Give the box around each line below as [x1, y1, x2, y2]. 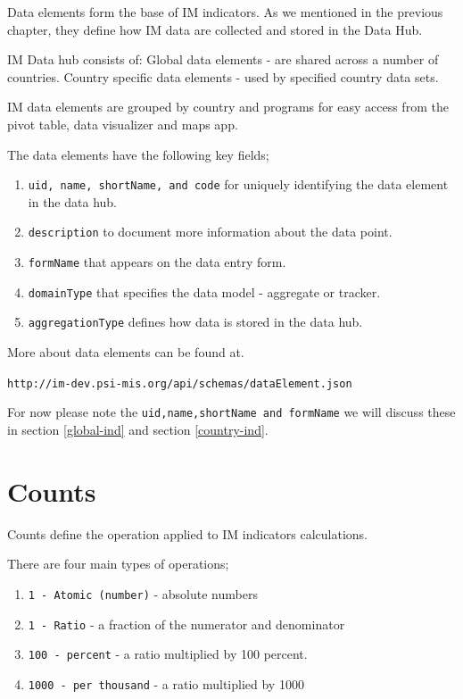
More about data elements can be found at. [7, 343, 244, 362]
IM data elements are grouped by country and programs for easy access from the [7, 97, 449, 116]
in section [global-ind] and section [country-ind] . [7, 420, 269, 438]
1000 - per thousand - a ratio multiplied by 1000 [28, 674, 304, 693]
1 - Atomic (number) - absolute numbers [28, 584, 258, 603]
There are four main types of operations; [7, 554, 229, 573]
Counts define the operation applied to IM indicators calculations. [7, 524, 368, 543]
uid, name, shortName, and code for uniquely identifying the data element [28, 175, 449, 194]
